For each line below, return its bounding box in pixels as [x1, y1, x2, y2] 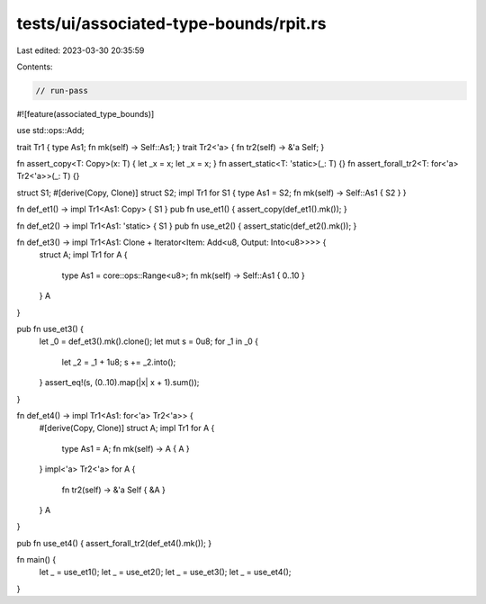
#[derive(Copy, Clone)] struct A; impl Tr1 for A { [39, 423, 215, 434]
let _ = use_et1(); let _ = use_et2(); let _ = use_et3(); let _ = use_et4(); [39, 567, 292, 578]
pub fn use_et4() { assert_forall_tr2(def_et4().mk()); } [16, 537, 212, 548]
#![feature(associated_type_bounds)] [16, 108, 155, 119]
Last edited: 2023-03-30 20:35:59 [16, 45, 145, 56]
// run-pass [35, 86, 89, 95]
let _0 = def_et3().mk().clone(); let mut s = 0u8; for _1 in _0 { [39, 336, 258, 347]
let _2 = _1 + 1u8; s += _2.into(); [61, 356, 176, 367]
